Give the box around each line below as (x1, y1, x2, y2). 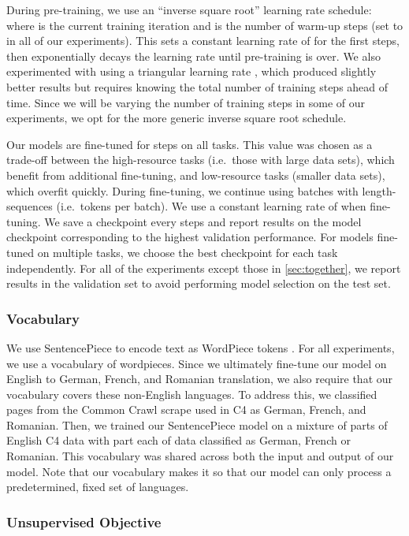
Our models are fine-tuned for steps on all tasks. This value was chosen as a (6, 136, 373, 152)
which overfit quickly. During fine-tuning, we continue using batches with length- (6, 182, 396, 199)
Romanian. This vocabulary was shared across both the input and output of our (6, 448, 394, 464)
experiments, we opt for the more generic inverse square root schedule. (6, 110, 347, 126)
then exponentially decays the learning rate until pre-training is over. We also (6, 47, 381, 64)
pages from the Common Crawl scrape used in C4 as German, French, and (6, 401, 366, 418)
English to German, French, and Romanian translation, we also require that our (6, 370, 393, 387)
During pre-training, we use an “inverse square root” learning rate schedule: (6, 2, 372, 17)
